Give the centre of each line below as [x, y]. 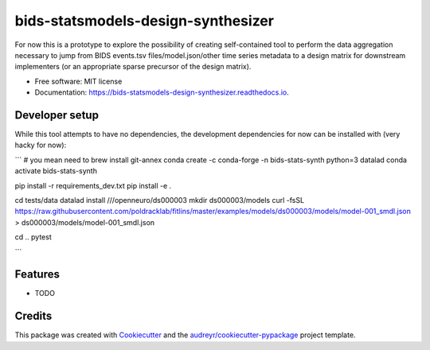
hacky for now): [41, 145]
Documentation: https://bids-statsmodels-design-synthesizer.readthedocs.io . [162, 92]
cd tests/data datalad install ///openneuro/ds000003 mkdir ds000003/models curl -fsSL [160, 200]
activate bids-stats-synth [56, 171]
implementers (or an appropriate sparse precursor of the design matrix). [133, 67]
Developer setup [57, 115]
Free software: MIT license [78, 81]
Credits [33, 316]
